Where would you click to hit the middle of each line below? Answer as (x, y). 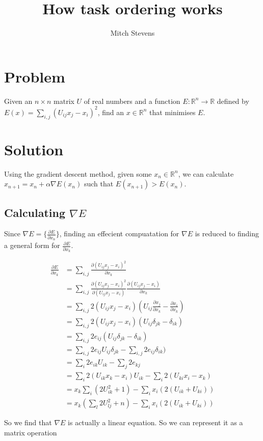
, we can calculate (206, 173)
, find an (111, 112)
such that (99, 184)
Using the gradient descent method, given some (78, 173)
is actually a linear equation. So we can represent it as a (155, 422)
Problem (35, 76)
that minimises (173, 112)
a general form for (32, 245)
